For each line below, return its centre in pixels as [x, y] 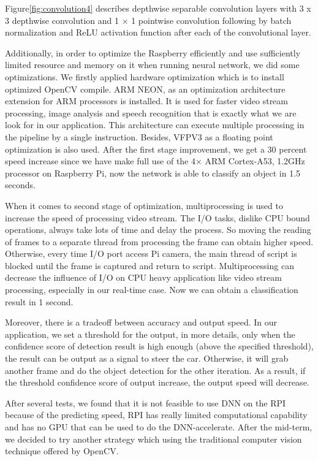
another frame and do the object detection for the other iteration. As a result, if [155, 370]
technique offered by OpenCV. [62, 451]
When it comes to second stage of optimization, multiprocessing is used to [144, 205]
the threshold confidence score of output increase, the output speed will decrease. [157, 382]
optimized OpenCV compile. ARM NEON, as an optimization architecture [145, 89]
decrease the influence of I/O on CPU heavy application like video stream [143, 277]
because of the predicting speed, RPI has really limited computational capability [156, 415]
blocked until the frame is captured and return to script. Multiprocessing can [150, 265]
